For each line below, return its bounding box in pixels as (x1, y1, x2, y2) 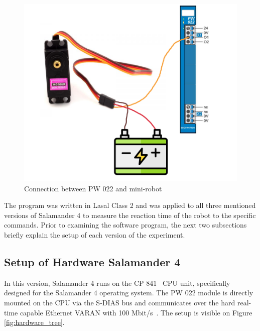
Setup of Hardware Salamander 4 (4, 254, 181, 269)
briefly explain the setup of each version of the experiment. (4, 230, 185, 240)
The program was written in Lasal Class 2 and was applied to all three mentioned (4, 200, 256, 210)
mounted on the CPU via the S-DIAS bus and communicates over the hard (4, 297, 235, 307)
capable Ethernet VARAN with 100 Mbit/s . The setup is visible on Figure (20, 307, 252, 317)
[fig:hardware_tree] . (4, 317, 65, 327)
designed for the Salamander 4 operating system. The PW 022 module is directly (4, 287, 253, 298)
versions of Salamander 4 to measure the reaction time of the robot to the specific (4, 209, 256, 220)
